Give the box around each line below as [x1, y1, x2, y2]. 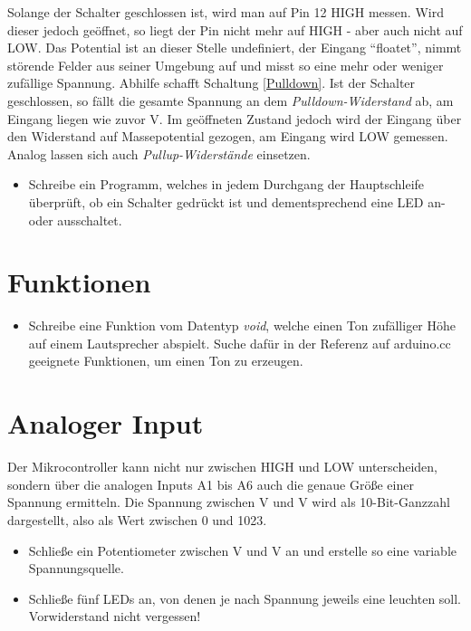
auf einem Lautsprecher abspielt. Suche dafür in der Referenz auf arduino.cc [28, 333, 451, 352]
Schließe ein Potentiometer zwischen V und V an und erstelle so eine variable [28, 540, 457, 559]
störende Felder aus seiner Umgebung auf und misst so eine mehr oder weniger [7, 55, 444, 74]
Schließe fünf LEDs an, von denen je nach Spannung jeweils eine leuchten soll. [28, 588, 462, 607]
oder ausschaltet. [28, 210, 122, 229]
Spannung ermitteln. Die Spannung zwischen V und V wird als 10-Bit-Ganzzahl [7, 492, 450, 511]
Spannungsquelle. [28, 559, 124, 578]
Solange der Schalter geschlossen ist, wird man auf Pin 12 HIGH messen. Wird [7, 3, 444, 21]
